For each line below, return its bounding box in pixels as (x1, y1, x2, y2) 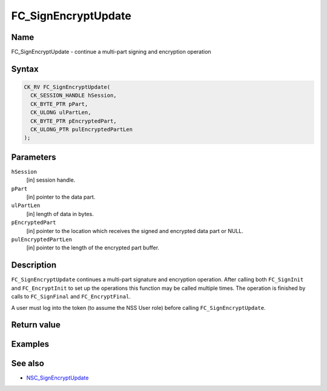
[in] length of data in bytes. (26, 210, 94, 217)
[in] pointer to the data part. (26, 194, 96, 201)
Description (11, 260, 57, 271)
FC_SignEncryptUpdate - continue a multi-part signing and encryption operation (11, 48, 211, 56)
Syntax (11, 64, 39, 74)
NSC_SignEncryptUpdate (26, 374, 89, 381)
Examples (11, 339, 50, 349)
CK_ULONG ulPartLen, (30, 109, 91, 116)
